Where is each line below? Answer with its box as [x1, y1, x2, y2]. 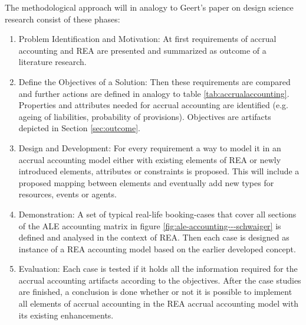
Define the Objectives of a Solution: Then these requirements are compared [18, 75, 291, 87]
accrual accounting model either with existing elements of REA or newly [18, 153, 281, 165]
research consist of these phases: [5, 12, 120, 25]
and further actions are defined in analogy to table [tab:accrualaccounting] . [18, 87, 289, 99]
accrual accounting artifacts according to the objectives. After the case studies [18, 274, 301, 286]
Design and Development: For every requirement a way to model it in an [18, 141, 281, 154]
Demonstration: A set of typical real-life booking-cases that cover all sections [18, 207, 297, 220]
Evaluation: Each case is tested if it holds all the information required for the [18, 262, 298, 275]
